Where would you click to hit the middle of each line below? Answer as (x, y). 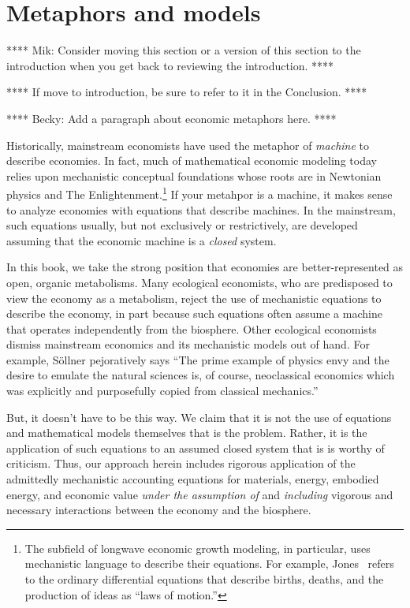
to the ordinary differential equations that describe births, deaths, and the (204, 579)
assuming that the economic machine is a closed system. (142, 240)
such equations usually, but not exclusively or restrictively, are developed (182, 225)
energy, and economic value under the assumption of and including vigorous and (200, 494)
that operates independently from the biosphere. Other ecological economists (192, 328)
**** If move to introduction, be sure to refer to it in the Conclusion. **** (187, 92)
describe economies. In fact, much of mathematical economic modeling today (192, 160)
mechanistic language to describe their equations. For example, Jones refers (209, 563)
